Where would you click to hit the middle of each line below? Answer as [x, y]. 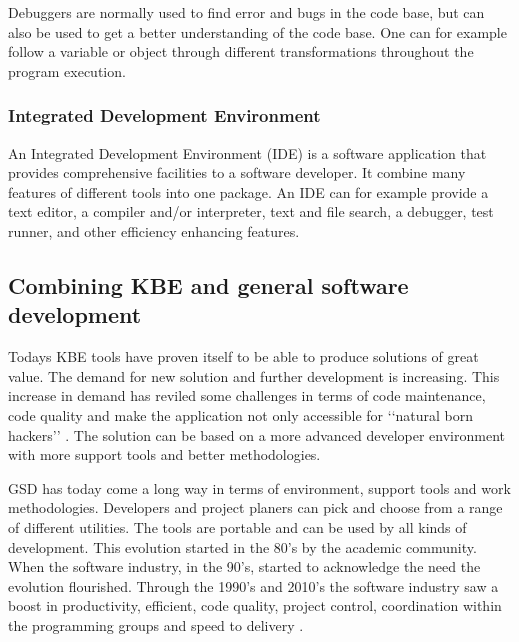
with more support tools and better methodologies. [164, 454]
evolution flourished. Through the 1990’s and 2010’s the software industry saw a [253, 585]
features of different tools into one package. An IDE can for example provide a [248, 191]
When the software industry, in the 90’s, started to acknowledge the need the [244, 566]
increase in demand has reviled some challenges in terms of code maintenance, [247, 395]
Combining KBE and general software [208, 284]
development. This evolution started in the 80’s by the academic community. [242, 546]
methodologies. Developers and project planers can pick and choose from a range [255, 507]
